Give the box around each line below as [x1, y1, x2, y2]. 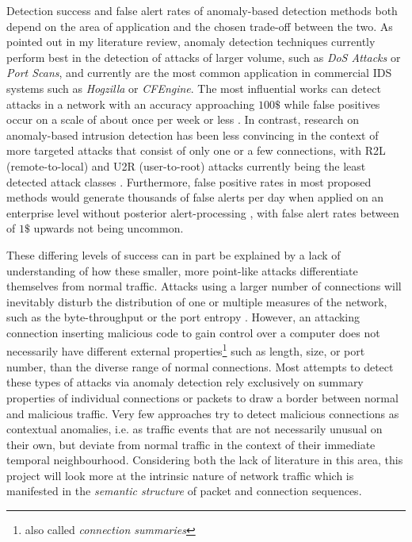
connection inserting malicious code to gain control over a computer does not [6, 324, 380, 340]
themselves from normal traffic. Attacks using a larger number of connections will [6, 278, 402, 294]
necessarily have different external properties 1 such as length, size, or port [6, 340, 365, 359]
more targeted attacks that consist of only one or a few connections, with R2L [6, 142, 386, 159]
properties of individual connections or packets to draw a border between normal [6, 389, 399, 406]
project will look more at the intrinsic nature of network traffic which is [6, 467, 354, 483]
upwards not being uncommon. [33, 220, 184, 236]
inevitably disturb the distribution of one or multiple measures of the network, [6, 293, 387, 309]
